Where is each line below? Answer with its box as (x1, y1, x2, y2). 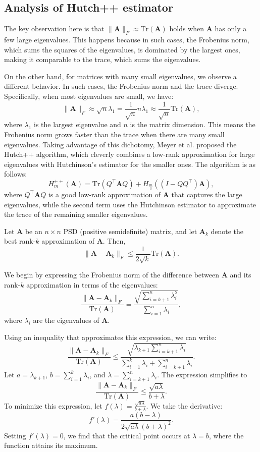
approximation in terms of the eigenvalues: (26, 279, 158, 290)
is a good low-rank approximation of (48, 189, 161, 199)
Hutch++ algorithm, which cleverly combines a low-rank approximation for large (4, 149, 255, 159)
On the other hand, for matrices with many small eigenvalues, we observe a (4, 71, 237, 81)
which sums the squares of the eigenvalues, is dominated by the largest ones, (4, 44, 240, 54)
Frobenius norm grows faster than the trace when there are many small (4, 129, 225, 139)
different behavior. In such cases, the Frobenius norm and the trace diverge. (4, 81, 238, 91)
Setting (4, 430, 26, 440)
